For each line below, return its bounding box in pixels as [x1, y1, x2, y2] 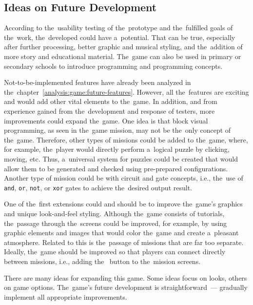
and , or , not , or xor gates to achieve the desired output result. [4, 182, 192, 192]
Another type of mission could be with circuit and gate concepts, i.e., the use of [4, 173, 243, 183]
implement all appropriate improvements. [4, 291, 127, 302]
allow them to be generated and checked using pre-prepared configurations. [4, 163, 228, 173]
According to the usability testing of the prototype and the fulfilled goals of [4, 22, 233, 33]
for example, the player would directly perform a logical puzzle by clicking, [4, 144, 230, 154]
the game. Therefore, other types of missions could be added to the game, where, [4, 134, 248, 144]
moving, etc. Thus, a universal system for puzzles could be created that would [4, 153, 238, 163]
